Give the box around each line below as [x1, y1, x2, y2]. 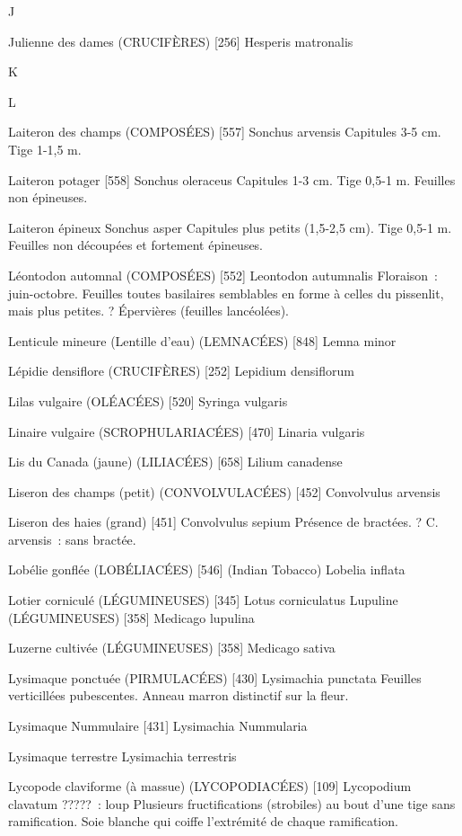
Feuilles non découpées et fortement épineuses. [8, 236, 264, 254]
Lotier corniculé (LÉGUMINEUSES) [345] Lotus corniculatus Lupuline [8, 591, 398, 609]
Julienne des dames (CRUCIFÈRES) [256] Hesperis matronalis [8, 31, 353, 50]
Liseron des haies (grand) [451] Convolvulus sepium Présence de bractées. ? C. [8, 512, 439, 531]
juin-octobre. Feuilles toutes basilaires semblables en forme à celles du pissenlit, [8, 283, 444, 302]
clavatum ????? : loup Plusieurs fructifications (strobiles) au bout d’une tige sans [8, 794, 456, 813]
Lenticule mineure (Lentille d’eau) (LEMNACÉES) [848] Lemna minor [8, 331, 397, 350]
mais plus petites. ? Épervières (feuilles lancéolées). [8, 301, 289, 320]
